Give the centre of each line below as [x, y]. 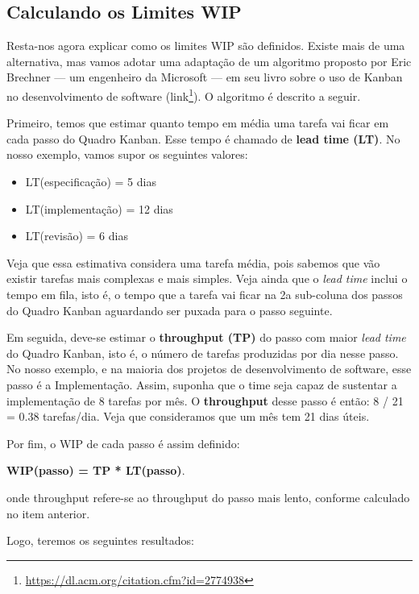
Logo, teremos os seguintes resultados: [100, 540]
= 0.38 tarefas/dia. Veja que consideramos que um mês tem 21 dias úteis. [188, 416]
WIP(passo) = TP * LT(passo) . [96, 470]
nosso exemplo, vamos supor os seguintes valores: [127, 154]
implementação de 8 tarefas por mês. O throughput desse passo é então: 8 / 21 [205, 400]
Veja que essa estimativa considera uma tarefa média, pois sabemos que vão [193, 262]
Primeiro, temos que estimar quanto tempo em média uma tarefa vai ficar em [198, 123]
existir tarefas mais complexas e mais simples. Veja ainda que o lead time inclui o [207, 278]
